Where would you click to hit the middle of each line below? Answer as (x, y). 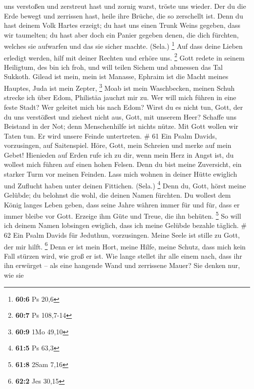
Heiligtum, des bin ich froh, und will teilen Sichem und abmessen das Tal (113, 67)
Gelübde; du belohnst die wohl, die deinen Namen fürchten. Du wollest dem (117, 194)
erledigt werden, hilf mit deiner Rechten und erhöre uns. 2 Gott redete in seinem (124, 57)
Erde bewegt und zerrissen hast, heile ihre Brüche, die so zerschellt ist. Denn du (124, 15)
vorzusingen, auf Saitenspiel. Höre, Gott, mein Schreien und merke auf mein (118, 145)
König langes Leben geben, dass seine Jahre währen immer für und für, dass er (122, 204)
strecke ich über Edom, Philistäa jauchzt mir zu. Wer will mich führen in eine (120, 97)
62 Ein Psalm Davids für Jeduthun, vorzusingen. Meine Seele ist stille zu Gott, (122, 235)
